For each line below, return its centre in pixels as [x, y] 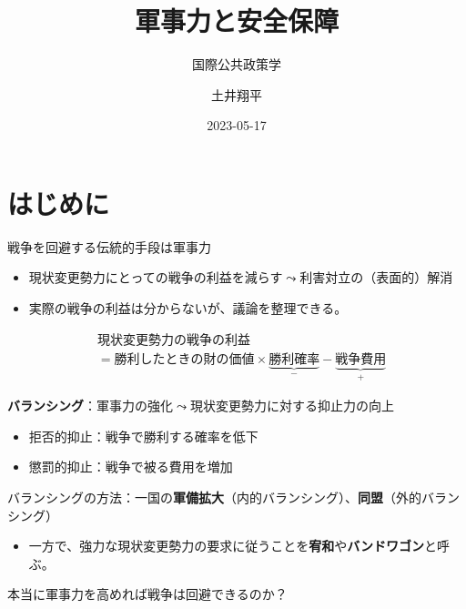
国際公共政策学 [237, 64]
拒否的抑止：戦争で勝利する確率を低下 [143, 436]
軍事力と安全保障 [236, 20]
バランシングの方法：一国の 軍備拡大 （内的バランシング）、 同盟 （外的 [214, 497]
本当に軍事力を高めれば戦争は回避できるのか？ [147, 594]
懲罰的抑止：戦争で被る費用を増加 [131, 467]
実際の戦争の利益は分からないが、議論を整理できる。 [188, 308]
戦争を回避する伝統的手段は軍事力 [109, 246]
